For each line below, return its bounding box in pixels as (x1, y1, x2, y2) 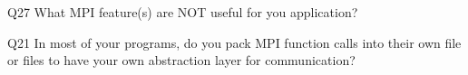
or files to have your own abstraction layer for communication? (7, 51, 356, 70)
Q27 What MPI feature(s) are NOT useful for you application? (7, 3, 358, 21)
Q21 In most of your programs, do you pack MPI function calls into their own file (7, 33, 462, 52)
